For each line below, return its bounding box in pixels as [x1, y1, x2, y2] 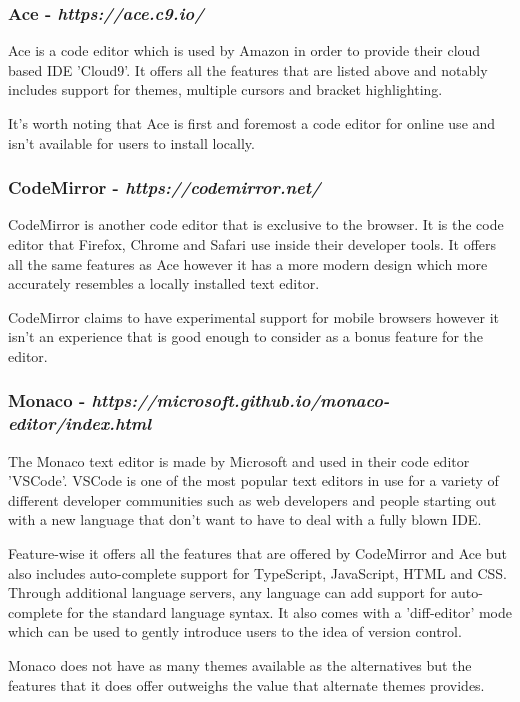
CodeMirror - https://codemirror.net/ [8, 175, 321, 200]
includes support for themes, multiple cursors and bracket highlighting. [8, 79, 443, 100]
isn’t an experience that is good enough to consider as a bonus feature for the [8, 326, 483, 347]
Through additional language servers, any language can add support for [8, 582, 447, 603]
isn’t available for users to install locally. [8, 132, 255, 153]
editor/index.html [8, 411, 152, 436]
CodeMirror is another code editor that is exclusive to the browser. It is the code [8, 214, 504, 235]
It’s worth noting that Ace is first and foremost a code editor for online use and [8, 113, 496, 133]
